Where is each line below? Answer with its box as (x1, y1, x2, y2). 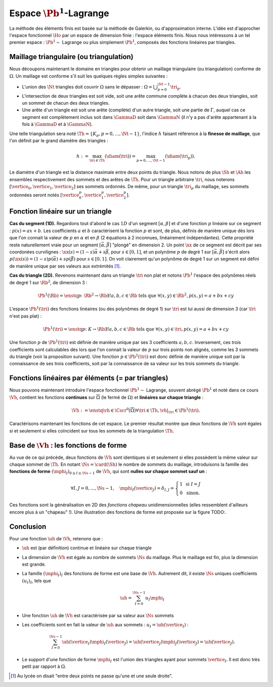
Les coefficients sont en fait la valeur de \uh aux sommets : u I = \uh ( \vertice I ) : (22, 621, 189, 629)
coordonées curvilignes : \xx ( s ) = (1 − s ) (9, 249, 95, 255)
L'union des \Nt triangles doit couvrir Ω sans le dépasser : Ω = (22, 83, 153, 90)
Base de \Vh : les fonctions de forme (9, 441, 127, 450)
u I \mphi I (145, 595, 165, 602)
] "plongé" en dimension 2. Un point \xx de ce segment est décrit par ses (109, 242, 262, 248)
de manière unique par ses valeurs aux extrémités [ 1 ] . (9, 263, 121, 269)
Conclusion (9, 522, 47, 531)
